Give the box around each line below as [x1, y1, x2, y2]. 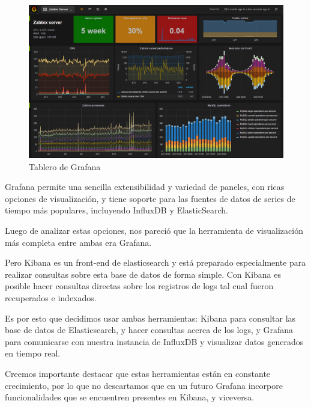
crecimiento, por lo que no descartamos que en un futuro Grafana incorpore [5, 379, 283, 391]
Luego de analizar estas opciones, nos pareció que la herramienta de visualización [5, 224, 303, 237]
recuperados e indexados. [5, 292, 97, 304]
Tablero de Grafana [29, 160, 101, 173]
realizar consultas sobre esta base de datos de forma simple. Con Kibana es [5, 268, 281, 280]
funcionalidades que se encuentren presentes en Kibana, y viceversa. [5, 391, 255, 403]
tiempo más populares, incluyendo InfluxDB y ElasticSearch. [5, 204, 228, 216]
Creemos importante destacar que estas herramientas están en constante [5, 367, 271, 379]
